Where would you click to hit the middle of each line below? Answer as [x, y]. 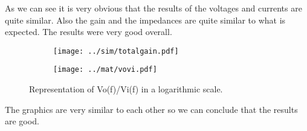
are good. [22, 121]
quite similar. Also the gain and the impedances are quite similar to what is [145, 20]
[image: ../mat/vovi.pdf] [105, 70]
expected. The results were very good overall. [89, 32]
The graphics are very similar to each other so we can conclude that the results [151, 109]
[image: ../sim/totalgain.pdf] [116, 51]
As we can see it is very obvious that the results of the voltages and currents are [153, 8]
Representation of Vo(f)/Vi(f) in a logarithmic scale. [126, 89]
